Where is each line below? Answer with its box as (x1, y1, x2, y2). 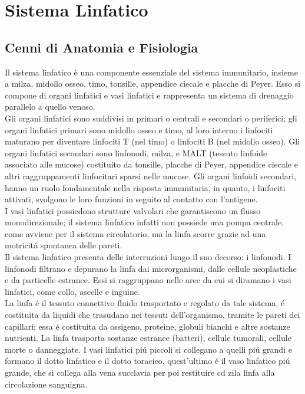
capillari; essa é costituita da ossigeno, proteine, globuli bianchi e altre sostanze (5, 320, 290, 332)
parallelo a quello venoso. (5, 100, 95, 113)
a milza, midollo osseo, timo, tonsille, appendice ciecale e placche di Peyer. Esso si (5, 77, 301, 90)
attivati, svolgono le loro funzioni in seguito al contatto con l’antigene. (5, 193, 258, 205)
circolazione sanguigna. (5, 377, 88, 390)
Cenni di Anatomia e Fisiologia (5, 38, 198, 56)
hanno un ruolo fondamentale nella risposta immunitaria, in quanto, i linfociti (5, 181, 286, 193)
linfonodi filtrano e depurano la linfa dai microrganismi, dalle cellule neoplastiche (5, 262, 297, 274)
